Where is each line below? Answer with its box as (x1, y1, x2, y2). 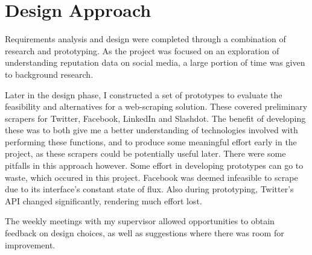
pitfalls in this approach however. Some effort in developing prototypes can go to (5, 159, 304, 172)
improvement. (5, 238, 56, 251)
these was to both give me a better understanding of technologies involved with (5, 124, 298, 136)
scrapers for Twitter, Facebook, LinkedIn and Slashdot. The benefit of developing (5, 112, 306, 124)
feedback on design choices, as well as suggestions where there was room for (5, 227, 284, 239)
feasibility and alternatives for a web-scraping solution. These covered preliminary (5, 100, 308, 113)
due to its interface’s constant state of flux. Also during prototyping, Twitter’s (5, 183, 294, 195)
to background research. (5, 68, 94, 80)
